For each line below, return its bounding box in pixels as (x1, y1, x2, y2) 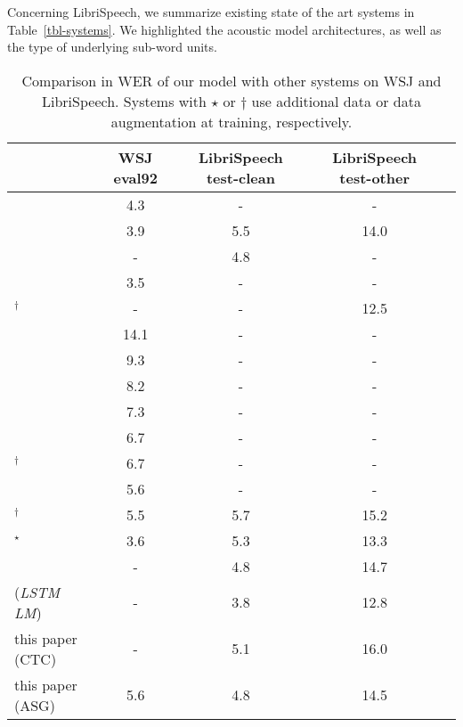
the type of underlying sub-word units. (7, 37, 217, 56)
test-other (339, 167, 410, 188)
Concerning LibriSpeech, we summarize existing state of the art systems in (7, 3, 415, 20)
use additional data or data (251, 90, 421, 111)
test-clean (206, 167, 275, 188)
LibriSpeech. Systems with (41, 90, 207, 111)
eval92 (113, 167, 158, 188)
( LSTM (14, 581, 61, 602)
